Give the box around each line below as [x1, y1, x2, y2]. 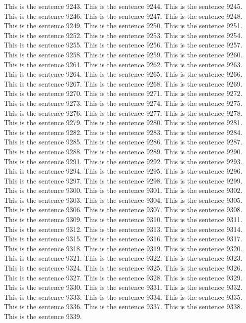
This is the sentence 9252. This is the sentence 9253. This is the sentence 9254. [4, 30, 243, 40]
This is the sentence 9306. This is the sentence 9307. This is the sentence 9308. [4, 204, 243, 215]
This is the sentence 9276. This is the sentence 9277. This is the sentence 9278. [4, 107, 243, 118]
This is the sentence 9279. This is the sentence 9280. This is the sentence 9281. [4, 117, 243, 128]
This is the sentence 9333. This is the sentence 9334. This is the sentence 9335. [4, 291, 243, 302]
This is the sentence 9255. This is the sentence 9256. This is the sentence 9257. [4, 40, 243, 50]
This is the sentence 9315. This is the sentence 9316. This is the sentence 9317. [4, 233, 243, 244]
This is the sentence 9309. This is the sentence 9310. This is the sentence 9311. [4, 214, 243, 225]
